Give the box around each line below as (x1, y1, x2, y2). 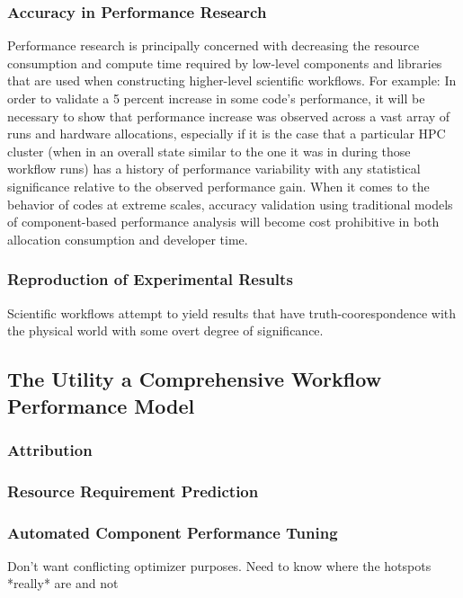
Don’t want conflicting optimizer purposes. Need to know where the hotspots (7, 556, 432, 575)
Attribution (7, 438, 93, 460)
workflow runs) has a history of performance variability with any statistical (7, 159, 421, 178)
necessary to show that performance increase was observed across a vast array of (7, 106, 450, 125)
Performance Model (7, 391, 195, 419)
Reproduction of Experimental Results (7, 268, 293, 290)
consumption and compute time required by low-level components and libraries (7, 53, 442, 72)
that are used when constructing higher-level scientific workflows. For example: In (7, 71, 457, 90)
